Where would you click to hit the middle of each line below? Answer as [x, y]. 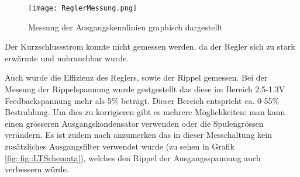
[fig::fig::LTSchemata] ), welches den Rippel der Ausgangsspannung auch [133, 157]
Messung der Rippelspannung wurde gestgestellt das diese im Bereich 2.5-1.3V [145, 89]
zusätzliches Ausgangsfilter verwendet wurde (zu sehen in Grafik [120, 146]
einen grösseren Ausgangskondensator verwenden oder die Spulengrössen [134, 123]
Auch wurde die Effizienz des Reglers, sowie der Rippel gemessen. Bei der [136, 77]
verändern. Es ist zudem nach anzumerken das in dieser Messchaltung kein [138, 135]
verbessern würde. [37, 169]
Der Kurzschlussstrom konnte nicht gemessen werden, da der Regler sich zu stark [150, 46]
